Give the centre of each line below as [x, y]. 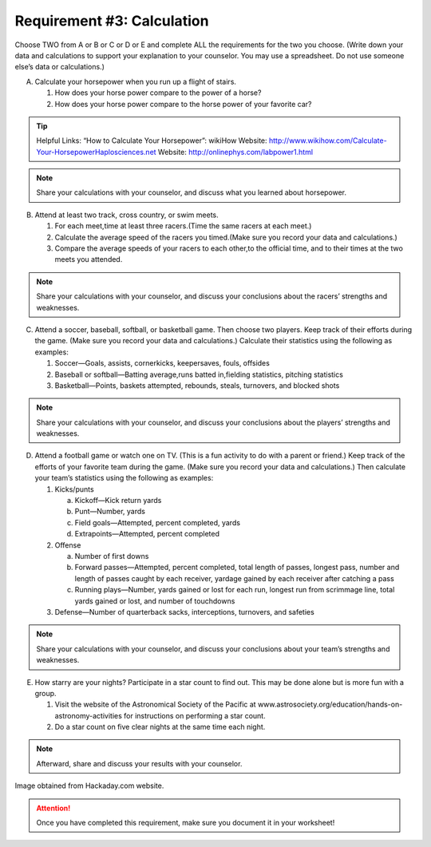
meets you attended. [89, 259]
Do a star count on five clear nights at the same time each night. [160, 727]
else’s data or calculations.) [60, 67]
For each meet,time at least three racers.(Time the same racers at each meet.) [183, 226]
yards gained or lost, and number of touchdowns [155, 601]
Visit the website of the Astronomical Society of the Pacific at [155, 705]
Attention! [53, 808]
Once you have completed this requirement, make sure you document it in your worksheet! [186, 823]
